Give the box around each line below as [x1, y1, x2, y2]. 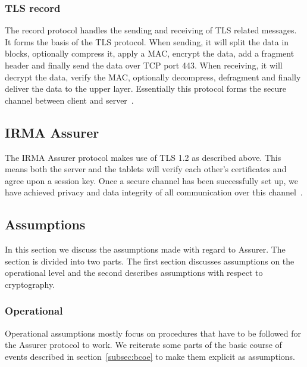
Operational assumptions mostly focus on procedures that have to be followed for [5, 326, 302, 339]
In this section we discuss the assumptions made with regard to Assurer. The [5, 243, 286, 256]
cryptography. [5, 278, 55, 290]
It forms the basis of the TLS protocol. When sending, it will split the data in [5, 35, 289, 48]
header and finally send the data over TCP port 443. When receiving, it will [5, 59, 283, 71]
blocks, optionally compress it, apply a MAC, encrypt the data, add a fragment [5, 47, 295, 60]
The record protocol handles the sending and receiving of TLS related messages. [5, 24, 297, 36]
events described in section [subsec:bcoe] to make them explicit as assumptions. [5, 350, 295, 362]
